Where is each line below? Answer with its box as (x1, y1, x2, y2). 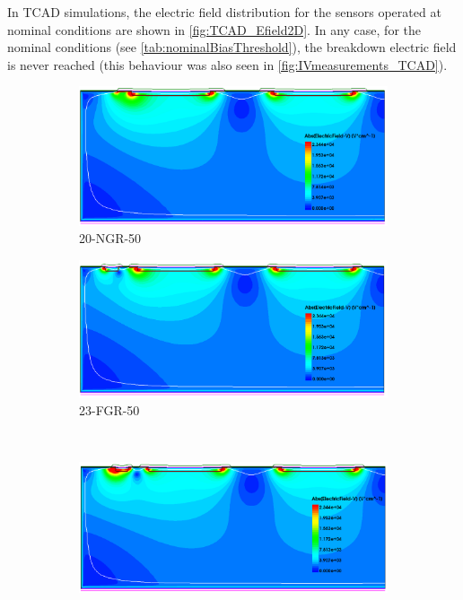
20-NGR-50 (79, 229, 142, 248)
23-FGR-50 (79, 400, 140, 419)
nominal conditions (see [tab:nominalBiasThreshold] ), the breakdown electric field (7, 38, 457, 57)
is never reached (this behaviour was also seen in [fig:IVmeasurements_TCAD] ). (7, 55, 448, 74)
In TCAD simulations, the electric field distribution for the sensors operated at (7, 3, 441, 21)
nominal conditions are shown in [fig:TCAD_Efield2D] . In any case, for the (7, 20, 421, 39)
